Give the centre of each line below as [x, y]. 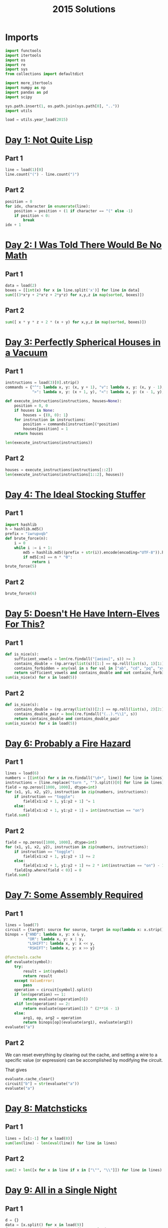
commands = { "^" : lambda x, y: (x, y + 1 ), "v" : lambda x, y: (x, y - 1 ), [85, 387]
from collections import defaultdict [44, 74]
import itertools [23, 55]
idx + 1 [13, 225]
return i [41, 562]
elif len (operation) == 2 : [42, 1004]
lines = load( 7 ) [22, 925]
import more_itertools [29, 83]
